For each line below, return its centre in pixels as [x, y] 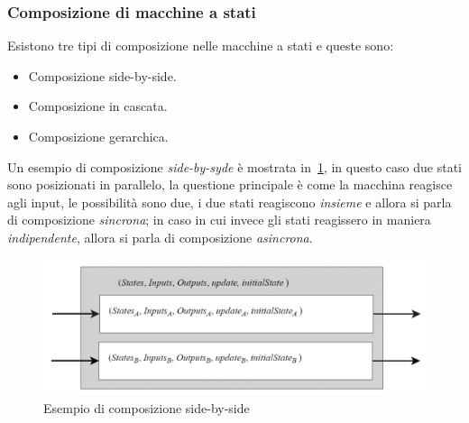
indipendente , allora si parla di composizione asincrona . [160, 237]
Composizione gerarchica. [98, 136]
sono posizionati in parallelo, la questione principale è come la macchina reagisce [230, 184]
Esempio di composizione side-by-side [147, 407]
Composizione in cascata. [98, 106]
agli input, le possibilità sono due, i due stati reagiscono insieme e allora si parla [230, 202]
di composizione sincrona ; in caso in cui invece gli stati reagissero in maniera [219, 220]
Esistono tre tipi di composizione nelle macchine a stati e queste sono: [201, 46]
